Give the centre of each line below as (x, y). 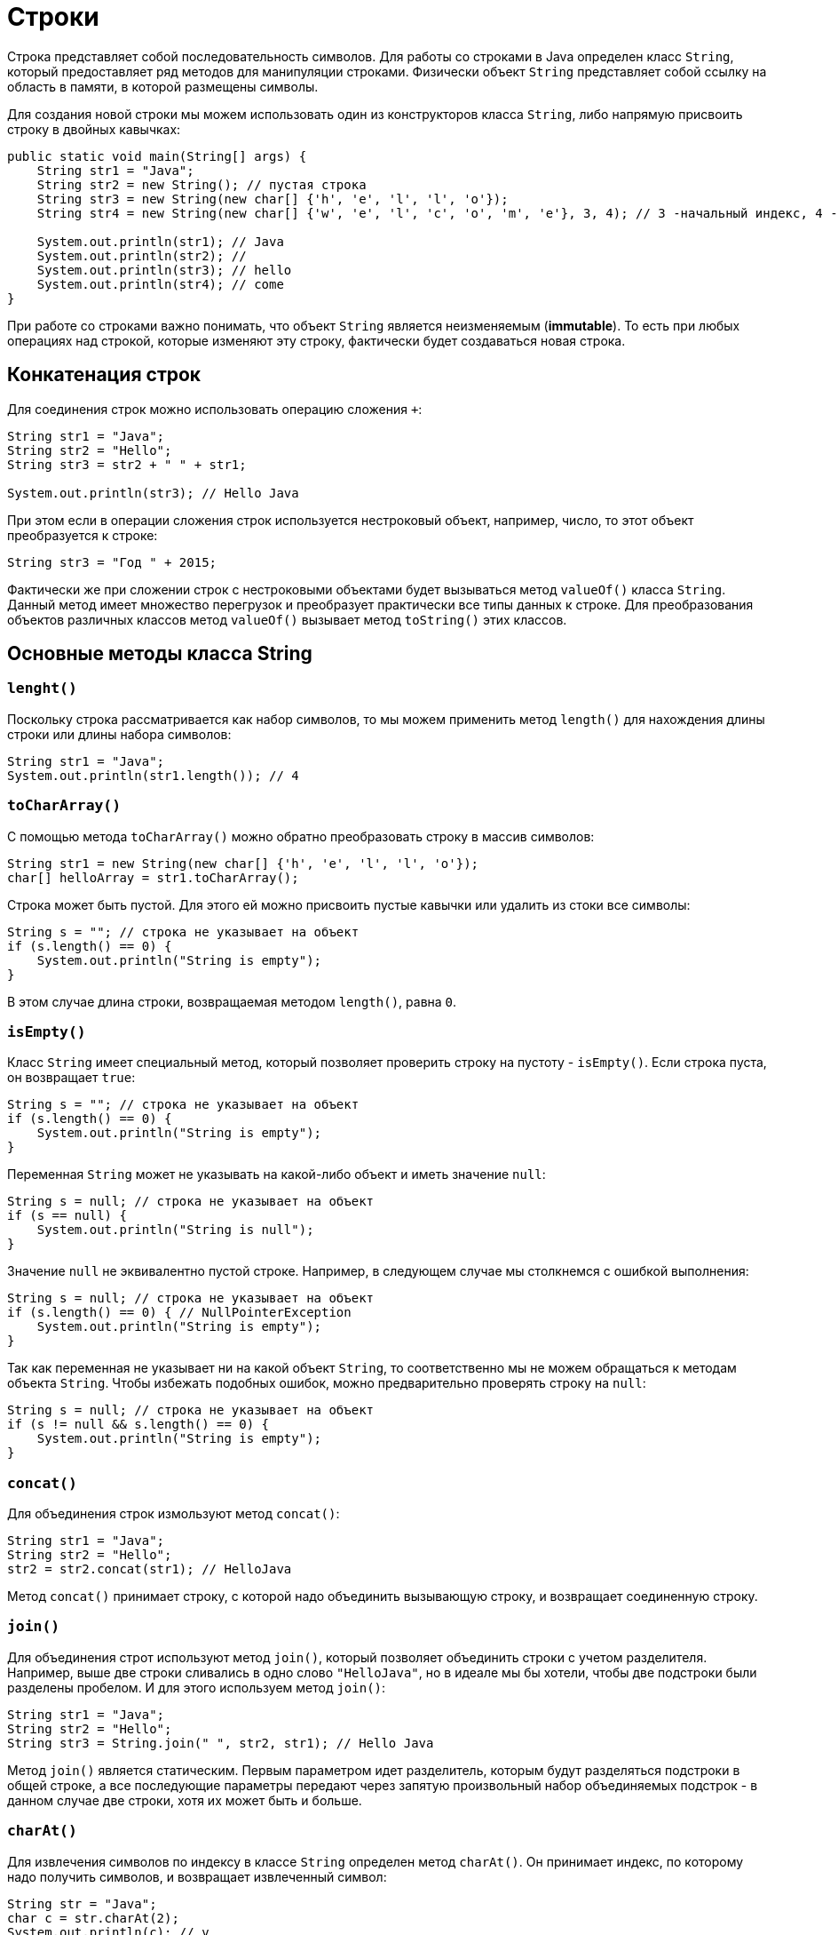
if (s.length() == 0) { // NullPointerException (179, 1313)
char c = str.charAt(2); (93, 1918)
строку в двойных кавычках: (94, 129)
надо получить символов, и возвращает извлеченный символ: (197, 1876)
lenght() (42, 689)
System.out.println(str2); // (142, 255)
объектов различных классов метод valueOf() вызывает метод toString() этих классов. (287, 619)
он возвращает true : (71, 1078)
